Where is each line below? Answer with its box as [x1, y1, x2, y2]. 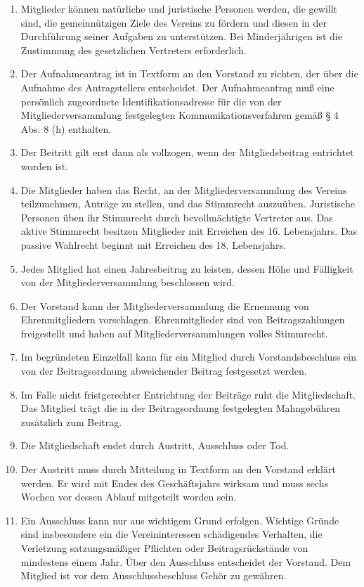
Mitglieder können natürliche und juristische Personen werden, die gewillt [20, 1, 338, 15]
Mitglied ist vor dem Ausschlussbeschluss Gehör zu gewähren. [20, 568, 287, 583]
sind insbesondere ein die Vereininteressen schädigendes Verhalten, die [20, 527, 323, 541]
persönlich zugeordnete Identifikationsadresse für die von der [20, 93, 282, 108]
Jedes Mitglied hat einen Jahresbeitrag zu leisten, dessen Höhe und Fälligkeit [20, 261, 353, 276]
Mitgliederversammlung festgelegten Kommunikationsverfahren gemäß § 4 [20, 108, 339, 122]
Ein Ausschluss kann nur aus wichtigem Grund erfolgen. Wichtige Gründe [20, 512, 339, 527]
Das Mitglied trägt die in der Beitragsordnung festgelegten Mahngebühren [20, 401, 341, 415]
